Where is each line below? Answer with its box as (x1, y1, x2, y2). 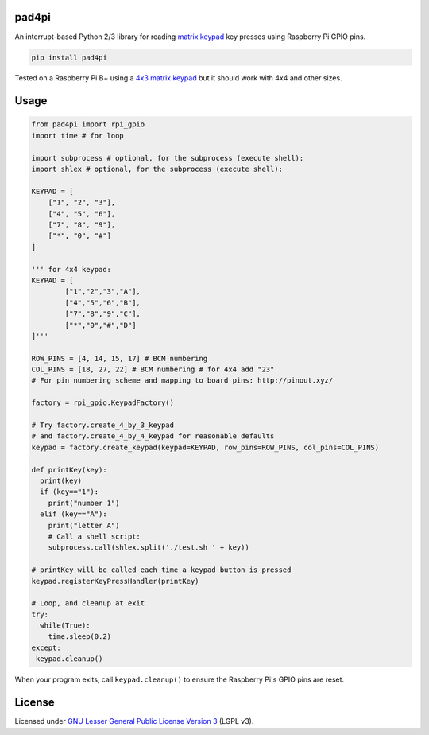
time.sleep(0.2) (48, 632, 111, 641)
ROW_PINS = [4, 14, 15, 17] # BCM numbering (31, 354, 208, 363)
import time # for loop (31, 131, 125, 140)
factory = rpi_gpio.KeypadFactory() (31, 399, 175, 407)
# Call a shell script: (48, 531, 141, 541)
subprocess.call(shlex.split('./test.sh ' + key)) (48, 543, 249, 552)
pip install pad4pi (31, 52, 107, 62)
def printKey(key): (31, 465, 107, 474)
